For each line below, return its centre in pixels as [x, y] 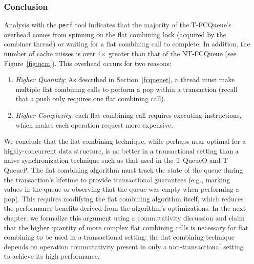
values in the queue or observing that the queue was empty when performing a [122, 189]
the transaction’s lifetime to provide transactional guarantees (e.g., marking [117, 179]
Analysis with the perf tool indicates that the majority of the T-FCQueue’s [118, 25]
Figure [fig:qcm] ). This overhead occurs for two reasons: [88, 63]
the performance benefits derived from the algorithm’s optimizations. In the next [125, 208]
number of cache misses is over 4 [53, 54]
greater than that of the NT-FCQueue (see [172, 54]
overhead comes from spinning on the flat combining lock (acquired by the [115, 34]
